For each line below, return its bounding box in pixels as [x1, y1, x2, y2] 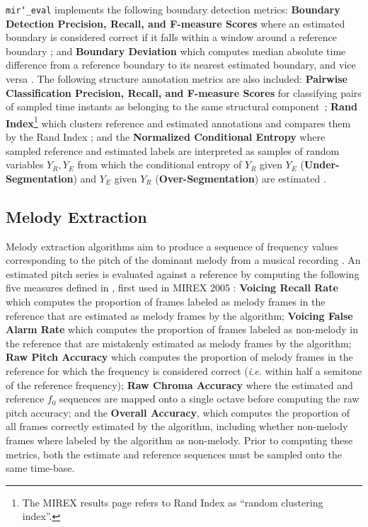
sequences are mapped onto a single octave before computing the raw [59, 391, 360, 406]
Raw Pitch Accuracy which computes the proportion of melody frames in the [6, 349, 353, 364]
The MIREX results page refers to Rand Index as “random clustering [22, 494, 323, 509]
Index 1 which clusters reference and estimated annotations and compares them [6, 113, 351, 130]
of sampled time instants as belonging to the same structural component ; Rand [6, 99, 357, 114]
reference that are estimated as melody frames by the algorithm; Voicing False [6, 308, 353, 323]
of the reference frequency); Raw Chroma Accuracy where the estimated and [6, 377, 353, 392]
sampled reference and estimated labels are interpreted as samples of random [6, 143, 340, 158]
